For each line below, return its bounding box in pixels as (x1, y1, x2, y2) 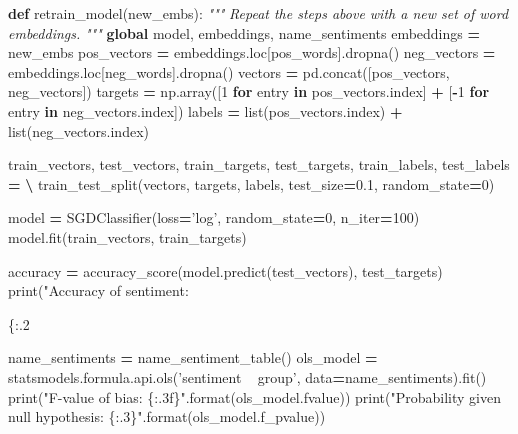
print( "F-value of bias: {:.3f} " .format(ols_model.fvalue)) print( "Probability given (8, 386, 501, 407)
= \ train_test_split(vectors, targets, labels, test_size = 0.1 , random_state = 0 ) (8, 173, 495, 194)
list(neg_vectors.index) (8, 120, 149, 141)
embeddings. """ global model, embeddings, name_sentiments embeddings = (8, 22, 480, 43)
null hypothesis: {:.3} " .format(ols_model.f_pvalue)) (8, 406, 326, 427)
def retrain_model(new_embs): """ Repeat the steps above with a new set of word (8, 3, 509, 23)
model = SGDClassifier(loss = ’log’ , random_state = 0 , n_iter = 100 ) (8, 207, 420, 228)
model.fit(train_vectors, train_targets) (8, 226, 247, 247)
